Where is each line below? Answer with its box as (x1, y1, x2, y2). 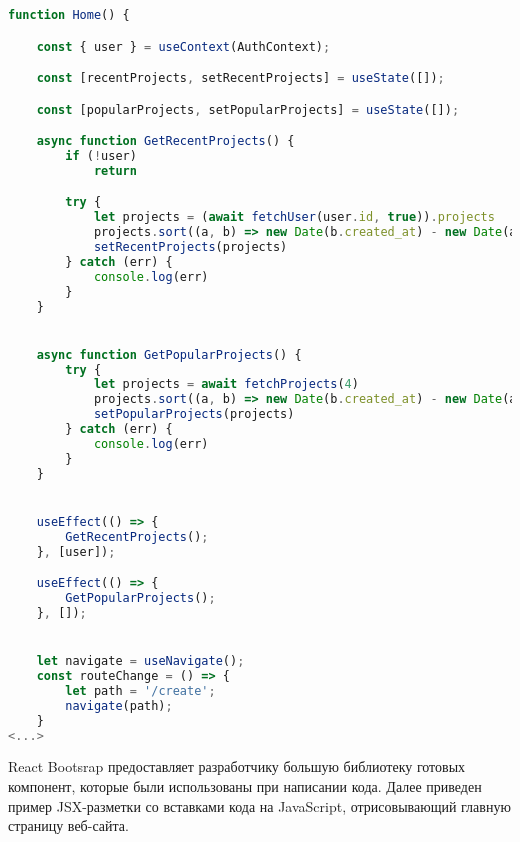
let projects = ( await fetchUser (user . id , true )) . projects (93, 210, 495, 225)
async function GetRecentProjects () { (36, 134, 295, 149)
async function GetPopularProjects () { (36, 347, 302, 362)
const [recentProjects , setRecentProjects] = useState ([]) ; (36, 71, 445, 86)
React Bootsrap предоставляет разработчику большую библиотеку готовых (8, 756, 466, 777)
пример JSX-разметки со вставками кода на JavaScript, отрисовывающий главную (8, 795, 511, 816)
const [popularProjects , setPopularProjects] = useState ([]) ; (36, 102, 460, 117)
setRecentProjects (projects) (93, 240, 288, 255)
